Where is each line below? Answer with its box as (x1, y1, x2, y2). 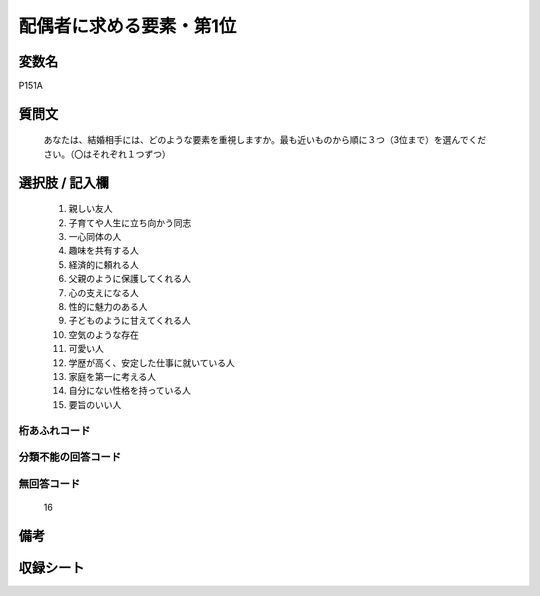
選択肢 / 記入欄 (18, 174, 110, 191)
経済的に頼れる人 (68, 258, 139, 270)
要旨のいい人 (68, 398, 122, 410)
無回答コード (18, 476, 81, 490)
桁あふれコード (18, 423, 91, 437)
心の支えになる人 (68, 286, 139, 299)
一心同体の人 (68, 231, 122, 243)
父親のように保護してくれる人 (68, 273, 192, 285)
